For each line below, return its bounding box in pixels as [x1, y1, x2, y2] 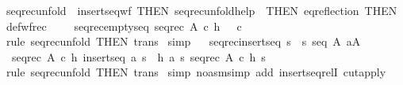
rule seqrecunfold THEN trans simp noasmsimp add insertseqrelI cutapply [6, 64, 386, 80]
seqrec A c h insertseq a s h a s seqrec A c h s [11, 48, 266, 65]
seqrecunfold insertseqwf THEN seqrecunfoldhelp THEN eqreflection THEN [6, 2, 397, 18]
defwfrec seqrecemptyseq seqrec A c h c [6, 17, 242, 34]
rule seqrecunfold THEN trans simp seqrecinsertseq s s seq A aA [6, 33, 361, 50]
